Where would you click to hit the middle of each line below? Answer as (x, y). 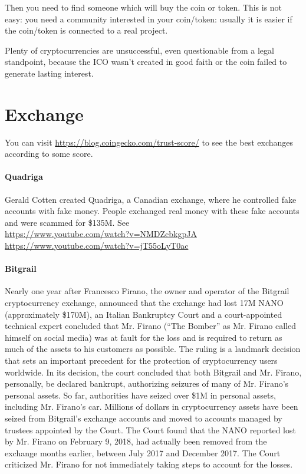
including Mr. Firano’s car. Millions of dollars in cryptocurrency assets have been (152, 406)
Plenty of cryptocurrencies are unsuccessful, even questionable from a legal (139, 50)
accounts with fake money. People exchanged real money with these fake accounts (152, 211)
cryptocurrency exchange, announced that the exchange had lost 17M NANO (144, 303)
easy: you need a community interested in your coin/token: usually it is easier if (149, 19)
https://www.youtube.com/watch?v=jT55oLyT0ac (97, 246)
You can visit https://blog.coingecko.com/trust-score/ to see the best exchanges (149, 142)
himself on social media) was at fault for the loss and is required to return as (144, 337)
